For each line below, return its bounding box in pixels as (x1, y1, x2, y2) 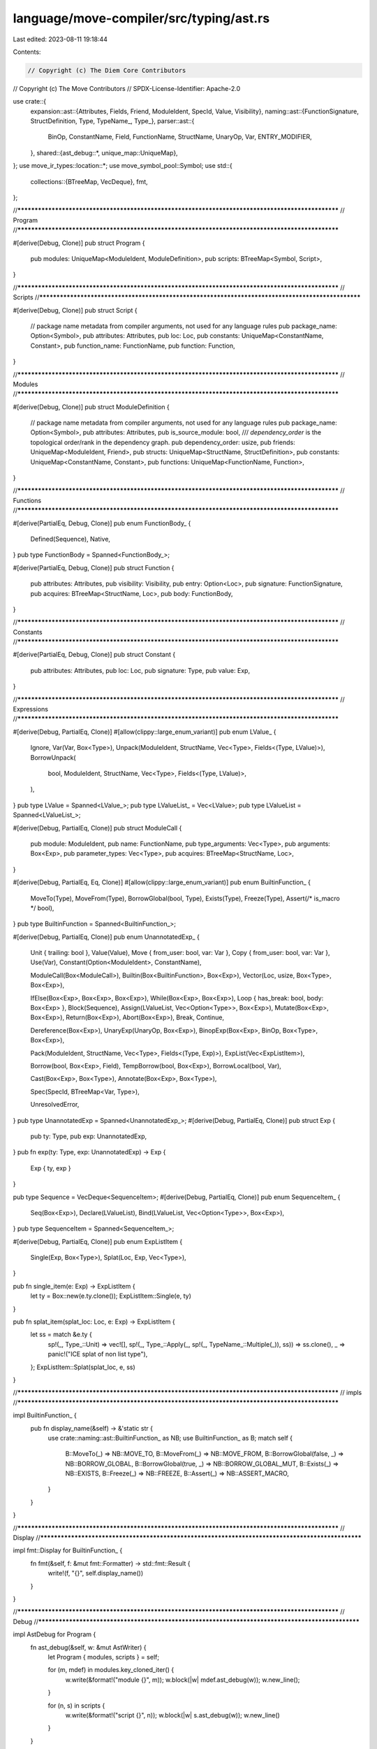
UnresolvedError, (30, 1100, 80, 1109)
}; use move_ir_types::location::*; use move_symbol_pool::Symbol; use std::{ (13, 162, 233, 170)
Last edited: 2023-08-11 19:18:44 (13, 35, 108, 43)
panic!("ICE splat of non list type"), (47, 1350, 148, 1359)
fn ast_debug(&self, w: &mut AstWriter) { (30, 1643, 147, 1651)
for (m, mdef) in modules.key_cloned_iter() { (47, 1666, 175, 1674)
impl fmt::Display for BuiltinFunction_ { (13, 1546, 123, 1555)
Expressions (13, 705, 49, 714)
